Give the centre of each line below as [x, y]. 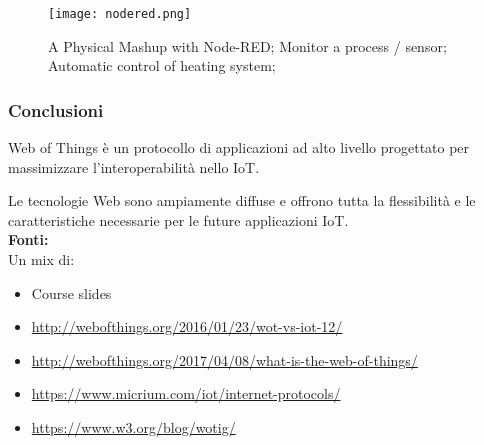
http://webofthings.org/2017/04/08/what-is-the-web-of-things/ [224, 359]
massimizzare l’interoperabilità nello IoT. [134, 166]
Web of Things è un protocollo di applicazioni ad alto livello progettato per [239, 147]
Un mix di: [41, 259]
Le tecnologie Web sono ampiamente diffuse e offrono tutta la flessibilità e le [242, 200]
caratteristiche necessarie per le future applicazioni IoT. [178, 219]
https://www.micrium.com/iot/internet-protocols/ [186, 393]
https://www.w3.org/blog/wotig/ [133, 427]
